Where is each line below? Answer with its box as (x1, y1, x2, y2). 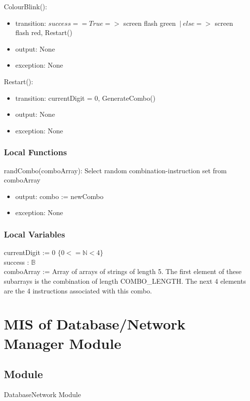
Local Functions (4, 146, 67, 158)
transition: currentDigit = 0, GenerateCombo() (15, 92, 156, 103)
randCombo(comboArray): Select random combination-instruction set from (4, 165, 227, 175)
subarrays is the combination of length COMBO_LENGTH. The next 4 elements (4, 275, 246, 286)
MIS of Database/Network (4, 314, 185, 334)
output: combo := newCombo (15, 191, 104, 201)
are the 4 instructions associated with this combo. (4, 285, 152, 295)
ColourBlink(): (4, 1, 47, 11)
